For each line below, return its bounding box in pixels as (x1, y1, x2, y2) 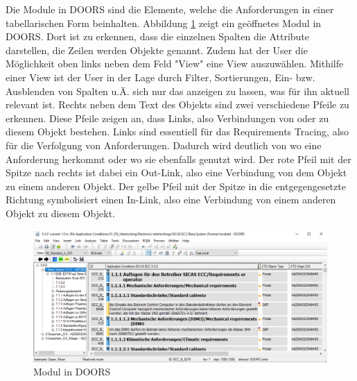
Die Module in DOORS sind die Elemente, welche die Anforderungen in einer (6, 2, 334, 16)
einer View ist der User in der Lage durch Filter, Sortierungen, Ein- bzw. (6, 69, 315, 84)
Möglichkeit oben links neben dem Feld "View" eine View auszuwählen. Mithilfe (6, 56, 344, 71)
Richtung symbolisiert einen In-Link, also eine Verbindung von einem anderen (6, 192, 336, 207)
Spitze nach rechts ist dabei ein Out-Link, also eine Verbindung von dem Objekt (6, 165, 347, 180)
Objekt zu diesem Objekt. (6, 205, 115, 220)
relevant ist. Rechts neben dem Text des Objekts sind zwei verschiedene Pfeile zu (6, 97, 349, 112)
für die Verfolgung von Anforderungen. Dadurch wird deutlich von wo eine (6, 137, 322, 152)
